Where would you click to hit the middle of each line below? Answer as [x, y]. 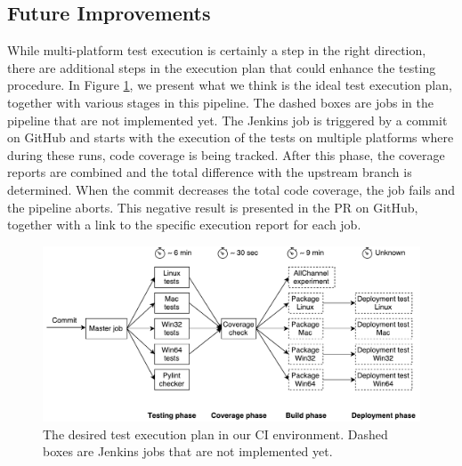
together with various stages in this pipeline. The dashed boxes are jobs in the [220, 102]
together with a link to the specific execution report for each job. [184, 225]
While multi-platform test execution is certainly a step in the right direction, [217, 50]
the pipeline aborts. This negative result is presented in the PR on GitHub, [213, 207]
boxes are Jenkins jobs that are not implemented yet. [188, 451]
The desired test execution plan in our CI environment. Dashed [215, 434]
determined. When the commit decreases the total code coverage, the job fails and [231, 189]
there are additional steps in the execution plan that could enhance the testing [222, 67]
